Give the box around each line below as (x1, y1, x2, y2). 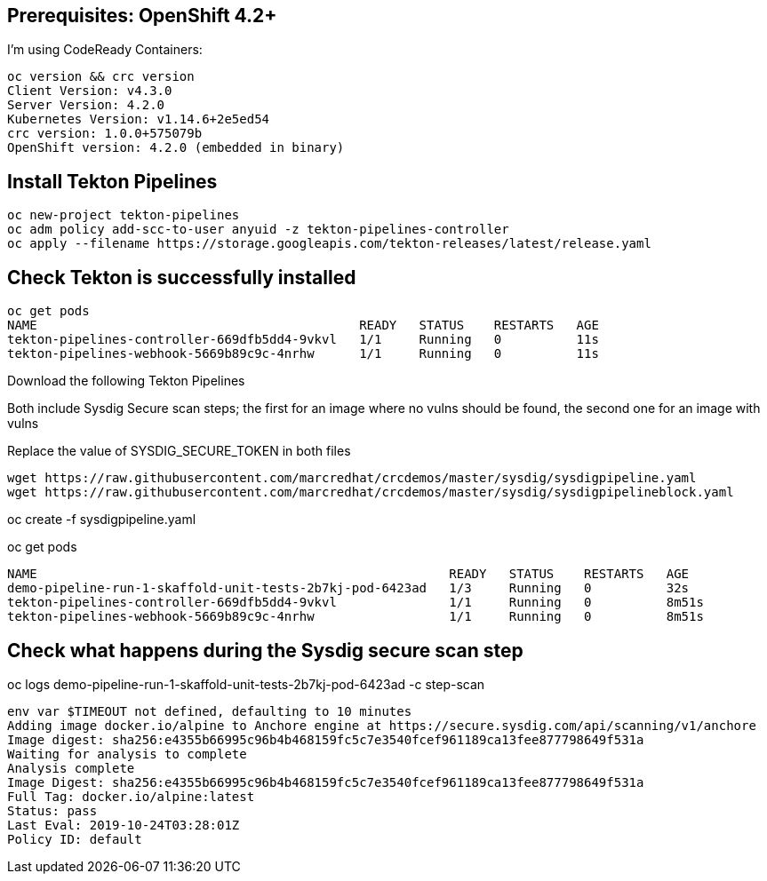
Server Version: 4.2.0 (7, 98, 165, 113)
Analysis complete (7, 760, 135, 775)
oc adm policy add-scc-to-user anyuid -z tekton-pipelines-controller (7, 222, 509, 237)
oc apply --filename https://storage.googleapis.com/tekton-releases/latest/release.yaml (7, 236, 651, 251)
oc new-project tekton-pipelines (7, 208, 240, 223)
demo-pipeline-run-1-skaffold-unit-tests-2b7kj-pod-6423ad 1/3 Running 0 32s (7, 581, 690, 596)
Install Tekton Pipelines (7, 170, 218, 193)
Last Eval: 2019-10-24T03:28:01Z (7, 817, 240, 832)
